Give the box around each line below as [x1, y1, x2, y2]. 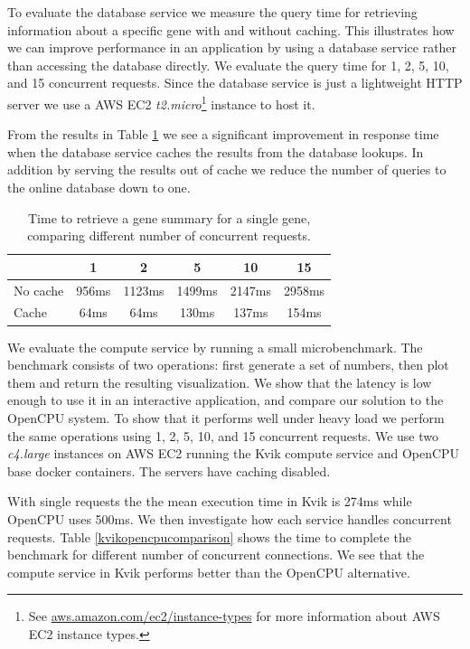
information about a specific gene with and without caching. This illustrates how [7, 20, 455, 39]
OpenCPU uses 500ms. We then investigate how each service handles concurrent [7, 509, 452, 528]
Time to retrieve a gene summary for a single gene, [27, 208, 311, 227]
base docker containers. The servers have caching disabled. [7, 461, 331, 480]
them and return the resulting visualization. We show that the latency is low [7, 372, 432, 391]
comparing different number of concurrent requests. [27, 226, 311, 245]
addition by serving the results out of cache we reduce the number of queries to [7, 160, 446, 179]
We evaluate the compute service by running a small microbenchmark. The [7, 337, 423, 356]
